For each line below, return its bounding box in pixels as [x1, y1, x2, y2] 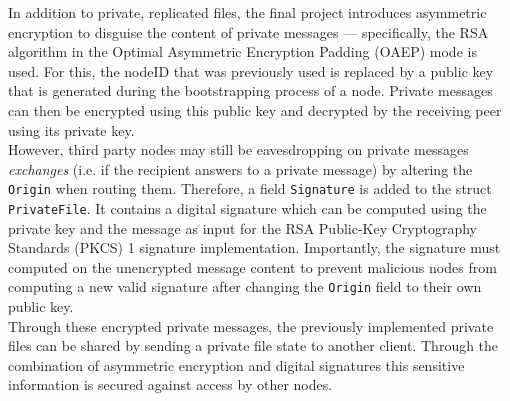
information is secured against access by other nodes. [8, 374, 333, 395]
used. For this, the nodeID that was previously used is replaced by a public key [8, 60, 494, 81]
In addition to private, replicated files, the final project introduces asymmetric [8, 2, 487, 22]
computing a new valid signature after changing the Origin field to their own [8, 276, 482, 297]
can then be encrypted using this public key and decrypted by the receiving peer [8, 99, 502, 120]
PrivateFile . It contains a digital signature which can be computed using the [8, 198, 487, 218]
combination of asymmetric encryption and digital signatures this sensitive [8, 354, 465, 375]
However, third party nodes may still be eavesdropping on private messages [8, 139, 469, 160]
